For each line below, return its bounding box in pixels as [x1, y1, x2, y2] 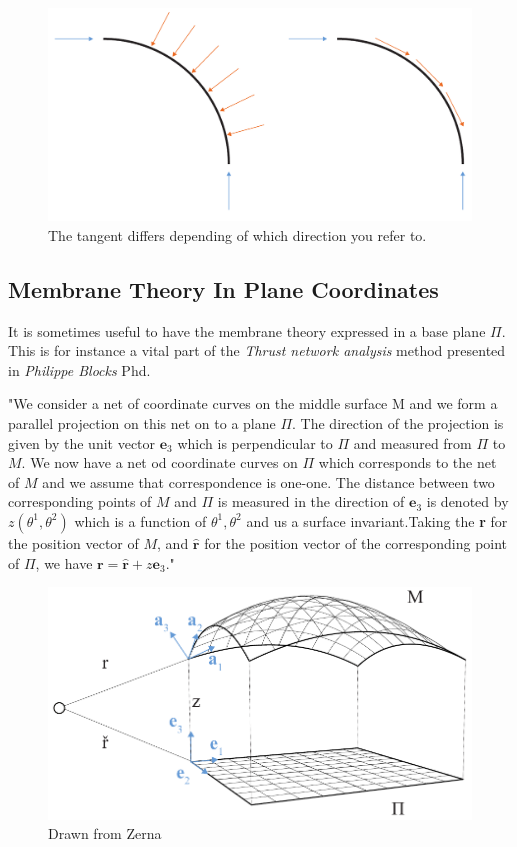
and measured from [353, 432, 472, 453]
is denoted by [426, 491, 509, 512]
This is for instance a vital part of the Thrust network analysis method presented [8, 340, 506, 361]
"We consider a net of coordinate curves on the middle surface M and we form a [8, 393, 498, 414]
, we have [35, 552, 93, 573]
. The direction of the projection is [292, 413, 504, 433]
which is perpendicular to [177, 432, 333, 453]
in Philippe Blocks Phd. [8, 359, 151, 380]
